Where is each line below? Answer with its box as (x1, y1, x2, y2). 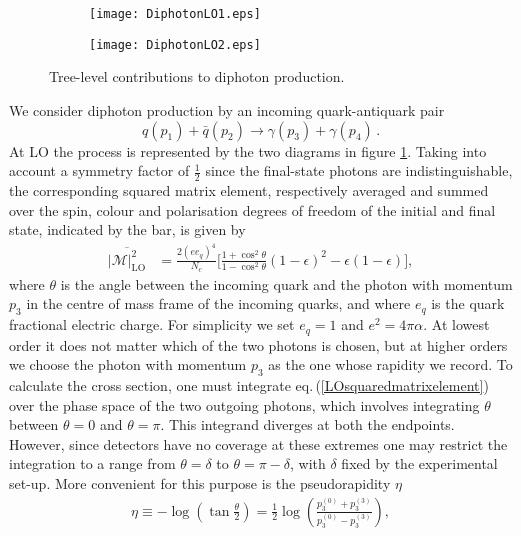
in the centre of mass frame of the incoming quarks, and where (26, 293, 411, 314)
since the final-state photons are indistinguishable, (205, 160, 513, 181)
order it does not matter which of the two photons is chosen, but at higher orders (9, 334, 508, 355)
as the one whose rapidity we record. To (268, 354, 513, 375)
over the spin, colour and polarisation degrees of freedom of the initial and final (9, 199, 496, 220)
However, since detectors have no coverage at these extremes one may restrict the (9, 433, 508, 454)
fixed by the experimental (341, 453, 498, 474)
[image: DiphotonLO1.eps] (89, 7, 261, 21)
